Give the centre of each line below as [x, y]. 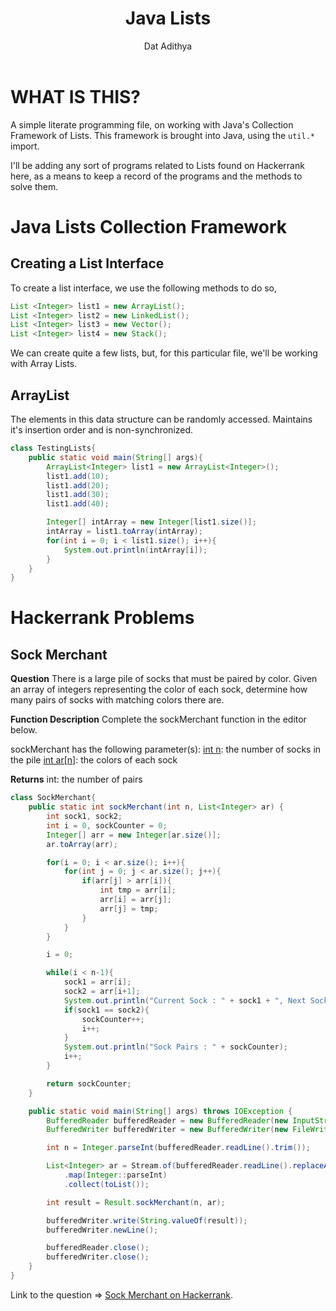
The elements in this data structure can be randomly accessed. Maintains [161, 419]
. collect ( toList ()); [106, 1184]
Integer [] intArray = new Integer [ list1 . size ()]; [151, 522]
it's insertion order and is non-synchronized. [102, 430]
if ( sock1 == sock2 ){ [106, 1010]
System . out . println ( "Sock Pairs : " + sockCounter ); [175, 1047]
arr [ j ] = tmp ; [129, 908]
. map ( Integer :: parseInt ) [115, 1175]
